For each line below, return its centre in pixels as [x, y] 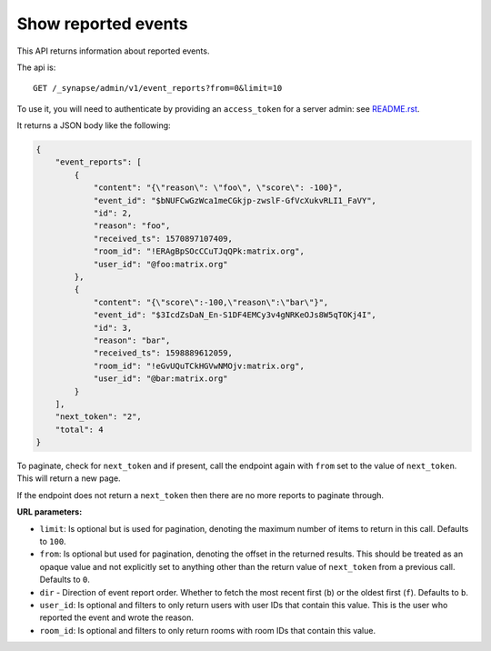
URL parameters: [50, 512]
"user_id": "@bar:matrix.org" [160, 379]
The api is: [36, 67]
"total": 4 [79, 429]
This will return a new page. [69, 478]
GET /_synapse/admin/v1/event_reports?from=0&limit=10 [158, 88]
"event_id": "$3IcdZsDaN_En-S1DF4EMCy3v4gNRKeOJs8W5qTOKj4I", [235, 315]
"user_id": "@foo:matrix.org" [160, 264]
